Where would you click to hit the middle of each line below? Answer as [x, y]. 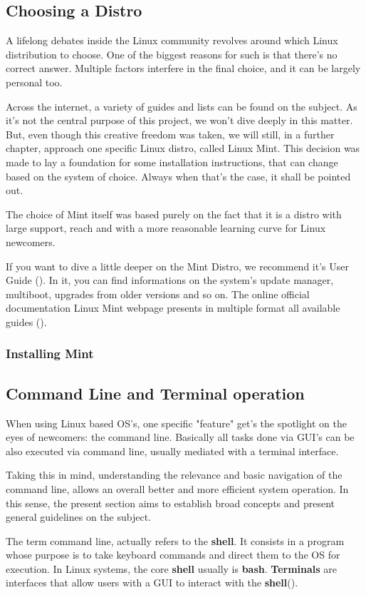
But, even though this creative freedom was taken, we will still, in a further [170, 134]
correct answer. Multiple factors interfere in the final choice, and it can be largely [183, 68]
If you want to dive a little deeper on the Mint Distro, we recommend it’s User [177, 266]
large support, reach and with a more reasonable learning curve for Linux [166, 228]
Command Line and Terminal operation [155, 393]
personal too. [34, 82]
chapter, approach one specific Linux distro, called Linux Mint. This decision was [183, 148]
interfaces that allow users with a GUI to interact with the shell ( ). [152, 583]
